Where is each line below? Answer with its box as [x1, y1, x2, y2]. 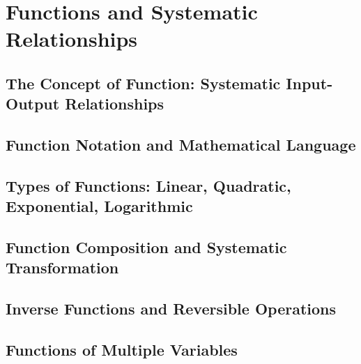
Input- [286, 72, 333, 93]
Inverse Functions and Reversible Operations [6, 298, 337, 319]
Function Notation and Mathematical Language [6, 134, 356, 156]
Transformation [6, 257, 119, 278]
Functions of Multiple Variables [6, 339, 238, 361]
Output [6, 93, 60, 114]
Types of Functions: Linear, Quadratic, [6, 174, 291, 196]
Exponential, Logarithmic [6, 195, 193, 217]
